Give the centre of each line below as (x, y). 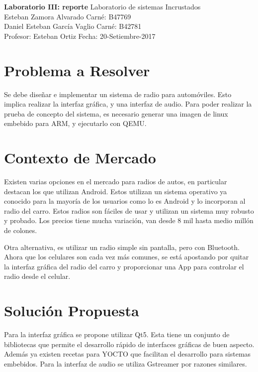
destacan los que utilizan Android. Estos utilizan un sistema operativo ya (116, 191)
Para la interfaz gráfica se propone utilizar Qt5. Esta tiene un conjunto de (117, 334)
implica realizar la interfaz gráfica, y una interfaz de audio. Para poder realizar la (128, 104)
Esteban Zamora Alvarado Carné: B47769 (68, 16)
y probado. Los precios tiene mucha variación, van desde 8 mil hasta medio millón (129, 220)
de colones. (21, 230)
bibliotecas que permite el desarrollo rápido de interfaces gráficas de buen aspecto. (129, 344)
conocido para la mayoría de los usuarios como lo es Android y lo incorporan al (125, 201)
